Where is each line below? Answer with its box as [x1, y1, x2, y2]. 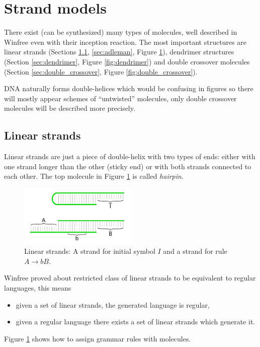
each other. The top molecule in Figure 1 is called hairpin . [4, 171, 184, 181]
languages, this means [4, 282, 71, 293]
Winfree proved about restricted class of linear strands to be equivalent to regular [4, 272, 256, 283]
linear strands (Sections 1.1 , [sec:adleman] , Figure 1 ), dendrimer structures [4, 46, 234, 57]
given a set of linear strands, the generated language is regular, [16, 299, 210, 310]
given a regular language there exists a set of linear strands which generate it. [16, 316, 255, 327]
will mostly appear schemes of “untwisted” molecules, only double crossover [4, 93, 237, 103]
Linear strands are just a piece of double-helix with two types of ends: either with [4, 151, 255, 162]
